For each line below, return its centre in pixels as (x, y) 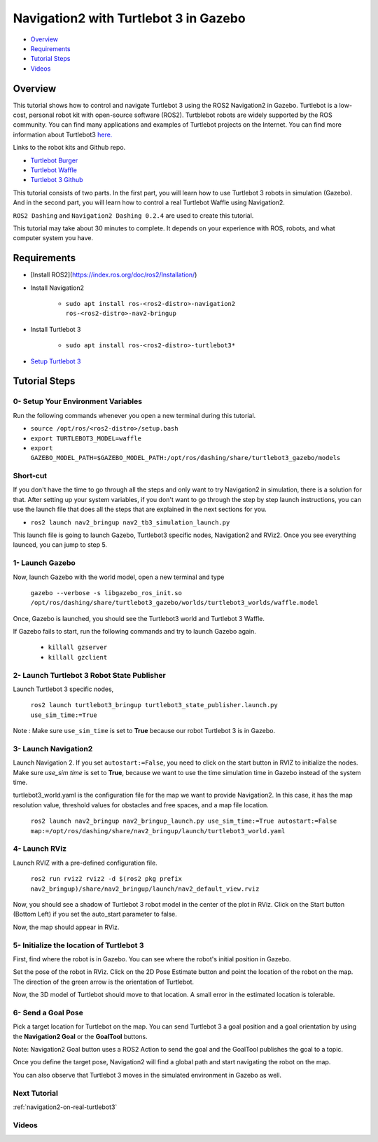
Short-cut (30, 476)
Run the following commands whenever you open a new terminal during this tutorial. (134, 415)
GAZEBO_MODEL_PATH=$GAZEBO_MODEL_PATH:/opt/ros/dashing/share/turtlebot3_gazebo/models (185, 458)
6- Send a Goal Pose (48, 1012)
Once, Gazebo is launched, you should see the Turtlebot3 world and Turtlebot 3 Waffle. (139, 618)
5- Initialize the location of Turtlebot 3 (78, 945)
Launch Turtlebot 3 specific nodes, (63, 689)
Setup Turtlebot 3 (56, 361)
